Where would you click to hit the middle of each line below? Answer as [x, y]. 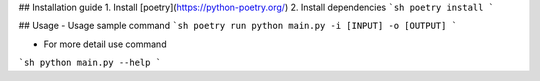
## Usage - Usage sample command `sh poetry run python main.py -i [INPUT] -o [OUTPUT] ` [238, 26]
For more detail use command [105, 44]
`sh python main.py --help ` [90, 63]
